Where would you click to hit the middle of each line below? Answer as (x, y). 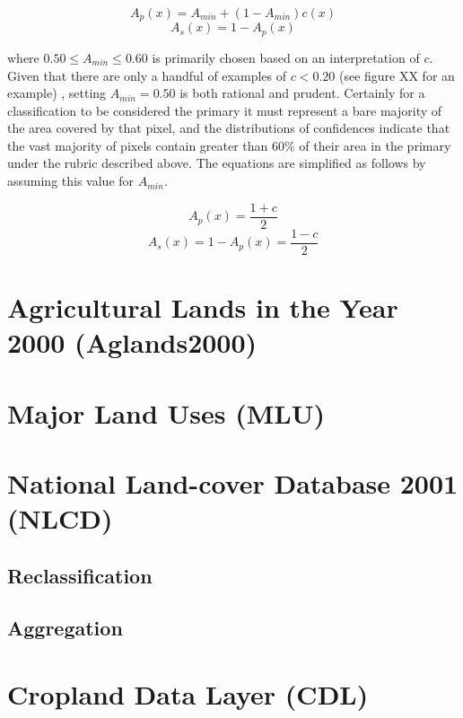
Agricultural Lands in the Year (203, 306)
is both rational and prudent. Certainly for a (302, 93)
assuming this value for (71, 181)
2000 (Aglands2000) (132, 342)
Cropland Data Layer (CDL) (188, 694)
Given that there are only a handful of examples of (147, 75)
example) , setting (57, 93)
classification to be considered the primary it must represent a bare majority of (225, 110)
